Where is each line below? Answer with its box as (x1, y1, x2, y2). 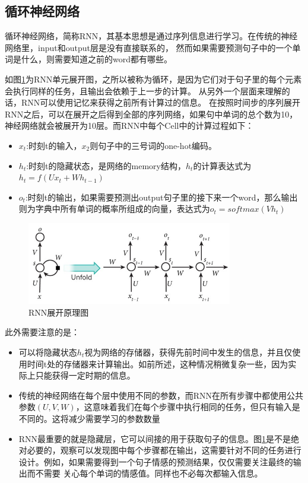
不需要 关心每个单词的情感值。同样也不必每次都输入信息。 (35, 467, 263, 479)
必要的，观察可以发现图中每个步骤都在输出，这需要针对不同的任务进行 (27, 444, 301, 456)
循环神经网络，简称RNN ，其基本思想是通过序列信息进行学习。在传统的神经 (5, 30, 298, 42)
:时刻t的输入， (26, 139, 82, 151)
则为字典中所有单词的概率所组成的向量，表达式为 (18, 202, 210, 215)
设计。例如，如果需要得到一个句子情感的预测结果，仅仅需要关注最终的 (18, 455, 293, 468)
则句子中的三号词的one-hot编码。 (90, 139, 217, 151)
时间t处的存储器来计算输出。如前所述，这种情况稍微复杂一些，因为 (27, 357, 288, 370)
